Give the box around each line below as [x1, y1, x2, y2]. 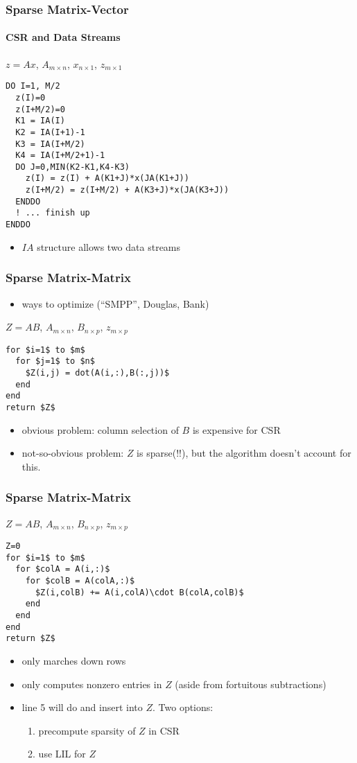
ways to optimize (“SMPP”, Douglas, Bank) [21, 296, 209, 310]
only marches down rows [21, 653, 126, 667]
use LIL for [38, 746, 86, 761]
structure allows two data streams [37, 239, 181, 254]
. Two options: [153, 700, 214, 714]
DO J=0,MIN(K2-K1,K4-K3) [15, 161, 130, 172]
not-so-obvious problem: [21, 446, 124, 460]
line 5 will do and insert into [21, 700, 143, 714]
